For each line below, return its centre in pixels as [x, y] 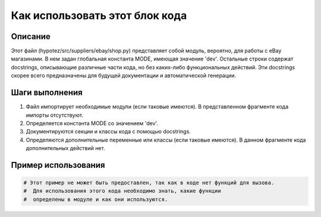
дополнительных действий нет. [65, 148]
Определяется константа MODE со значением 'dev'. [92, 123]
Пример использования [58, 165]
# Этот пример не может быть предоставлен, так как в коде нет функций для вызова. [149, 183]
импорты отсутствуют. [54, 115]
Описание [31, 36]
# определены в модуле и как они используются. [96, 199]
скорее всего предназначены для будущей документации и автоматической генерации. [124, 76]
